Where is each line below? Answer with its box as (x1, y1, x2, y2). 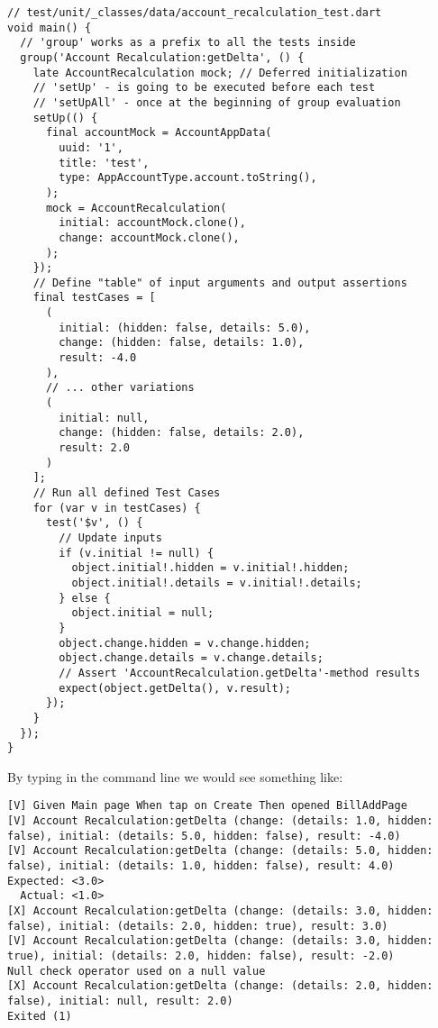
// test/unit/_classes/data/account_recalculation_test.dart (7, 6, 382, 19)
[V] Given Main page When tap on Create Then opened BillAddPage (7, 799, 407, 813)
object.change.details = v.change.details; (59, 651, 324, 665)
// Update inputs (59, 531, 162, 544)
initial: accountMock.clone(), (59, 216, 246, 230)
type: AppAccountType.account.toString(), (59, 171, 317, 185)
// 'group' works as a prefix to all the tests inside (20, 36, 356, 50)
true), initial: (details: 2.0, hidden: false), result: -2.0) (7, 949, 395, 962)
